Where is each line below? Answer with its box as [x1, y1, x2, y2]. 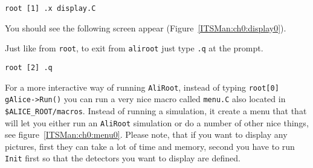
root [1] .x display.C [5, 4, 96, 13]
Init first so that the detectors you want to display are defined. [5, 152, 240, 164]
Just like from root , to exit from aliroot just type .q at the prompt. [5, 42, 263, 54]
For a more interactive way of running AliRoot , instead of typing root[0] [5, 80, 279, 93]
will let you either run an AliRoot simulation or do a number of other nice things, [5, 116, 309, 129]
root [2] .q [5, 63, 53, 72]
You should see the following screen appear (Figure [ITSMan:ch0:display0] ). [5, 21, 286, 34]
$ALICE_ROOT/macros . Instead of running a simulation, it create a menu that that [5, 104, 307, 117]
